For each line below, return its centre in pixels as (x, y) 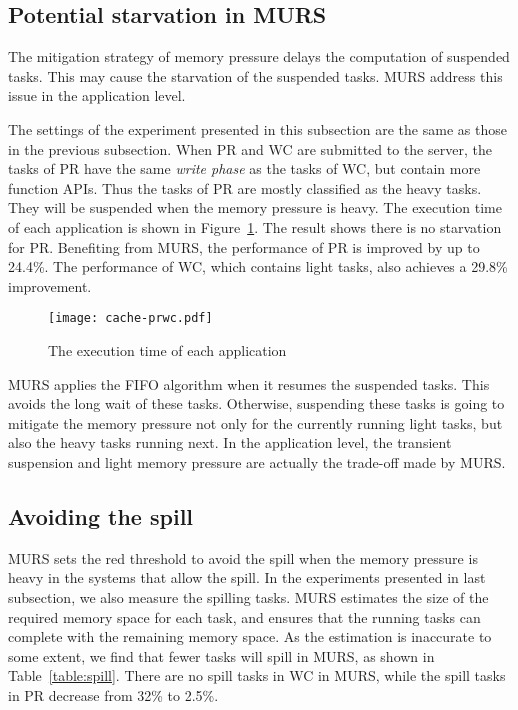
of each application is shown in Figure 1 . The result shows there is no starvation (255, 226)
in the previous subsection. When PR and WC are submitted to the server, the (250, 148)
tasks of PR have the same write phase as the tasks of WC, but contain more (244, 168)
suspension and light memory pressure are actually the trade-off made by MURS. (257, 461)
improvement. (50, 285)
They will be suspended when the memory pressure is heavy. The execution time (255, 207)
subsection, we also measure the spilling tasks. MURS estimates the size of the (248, 596)
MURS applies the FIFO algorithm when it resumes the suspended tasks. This (249, 383)
